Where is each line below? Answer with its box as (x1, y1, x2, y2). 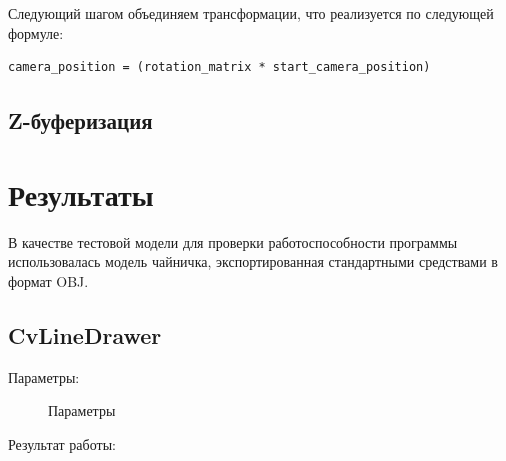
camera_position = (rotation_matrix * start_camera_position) (8, 60, 431, 75)
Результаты (8, 173, 154, 214)
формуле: (8, 22, 64, 43)
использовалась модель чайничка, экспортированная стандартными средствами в (8, 251, 498, 272)
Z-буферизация (8, 105, 153, 136)
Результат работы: (8, 433, 116, 454)
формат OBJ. (8, 270, 89, 291)
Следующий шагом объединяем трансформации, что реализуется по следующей (8, 3, 494, 23)
